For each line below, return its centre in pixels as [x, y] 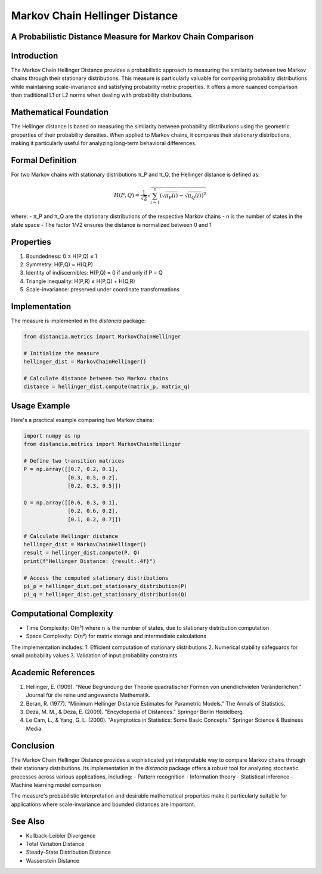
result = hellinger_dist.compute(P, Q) [82, 553]
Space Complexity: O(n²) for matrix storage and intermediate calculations [116, 636]
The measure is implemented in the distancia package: [78, 321]
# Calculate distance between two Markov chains [96, 378]
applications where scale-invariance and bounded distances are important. [103, 804]
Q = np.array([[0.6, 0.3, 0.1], [71, 503]
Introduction [35, 56]
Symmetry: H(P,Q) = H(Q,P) [60, 264]
